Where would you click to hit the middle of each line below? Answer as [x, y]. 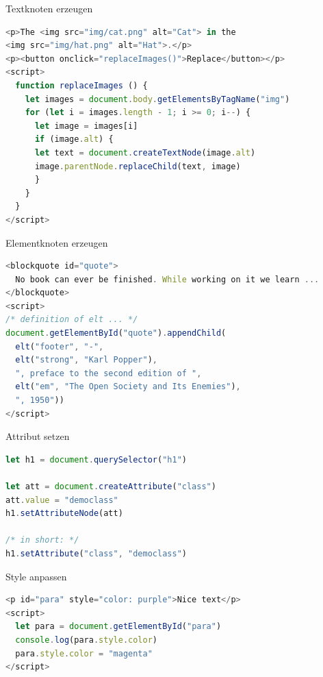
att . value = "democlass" [62, 500]
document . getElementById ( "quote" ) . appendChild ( [116, 333]
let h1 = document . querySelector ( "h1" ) [96, 459]
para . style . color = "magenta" [84, 653]
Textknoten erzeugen [49, 8]
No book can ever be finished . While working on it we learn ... [167, 279]
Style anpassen [36, 576]
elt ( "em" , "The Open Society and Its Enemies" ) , [128, 387]
